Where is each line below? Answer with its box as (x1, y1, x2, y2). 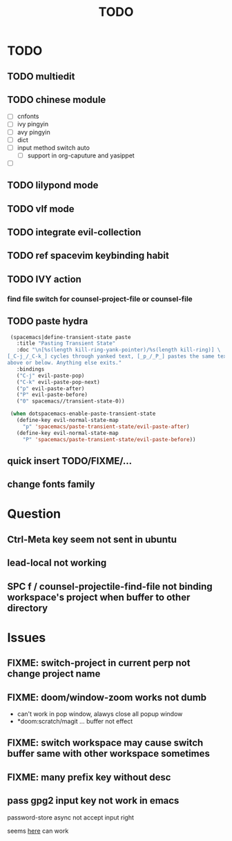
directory (7, 602, 48, 614)
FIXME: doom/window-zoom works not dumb (7, 691, 207, 703)
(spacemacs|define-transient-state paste (10, 333, 131, 340)
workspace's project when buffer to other (7, 591, 191, 603)
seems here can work (7, 826, 69, 835)
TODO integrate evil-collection (7, 226, 142, 238)
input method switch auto (17, 143, 90, 152)
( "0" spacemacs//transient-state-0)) (16, 398, 126, 405)
